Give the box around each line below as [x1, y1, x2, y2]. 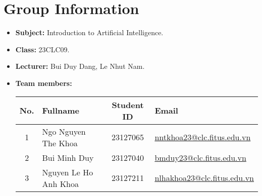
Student [112, 99, 144, 111]
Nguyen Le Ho [42, 166, 93, 178]
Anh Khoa [42, 177, 79, 189]
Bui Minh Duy [42, 151, 94, 163]
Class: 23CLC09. [15, 44, 70, 54]
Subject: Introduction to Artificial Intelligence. [15, 27, 164, 38]
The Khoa [42, 137, 78, 149]
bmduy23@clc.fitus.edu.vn [154, 151, 246, 163]
